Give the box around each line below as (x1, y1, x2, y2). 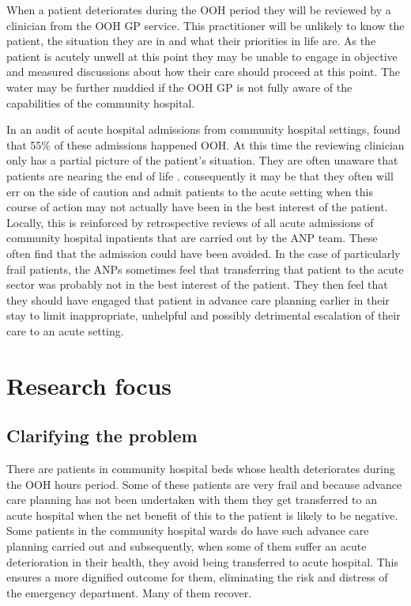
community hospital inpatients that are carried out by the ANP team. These (6, 229, 378, 246)
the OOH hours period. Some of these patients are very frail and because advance (6, 475, 402, 492)
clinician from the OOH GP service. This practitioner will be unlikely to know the (6, 17, 405, 33)
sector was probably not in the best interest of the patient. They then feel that (6, 276, 388, 293)
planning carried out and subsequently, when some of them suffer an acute (6, 538, 367, 555)
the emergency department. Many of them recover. (6, 584, 252, 600)
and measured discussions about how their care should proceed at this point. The (6, 63, 401, 80)
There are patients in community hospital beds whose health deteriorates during (6, 460, 395, 477)
